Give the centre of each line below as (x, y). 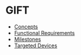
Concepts (26, 27)
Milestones (27, 39)
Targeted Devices (35, 46)
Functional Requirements (44, 33)
